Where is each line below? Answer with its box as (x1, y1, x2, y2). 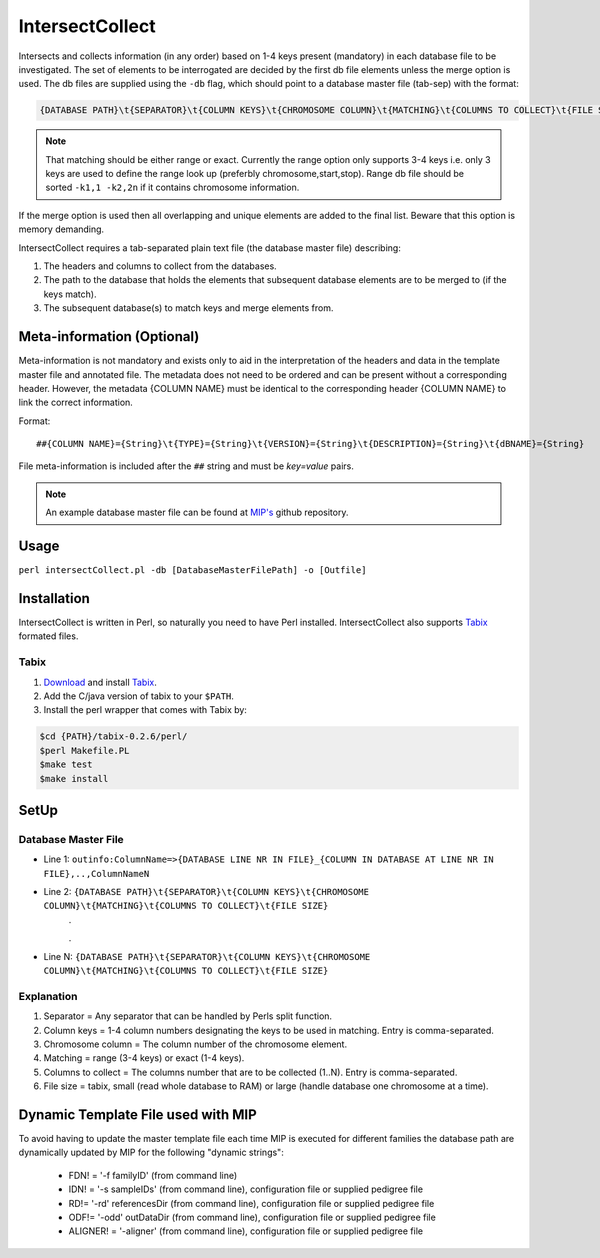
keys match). (43, 288, 97, 300)
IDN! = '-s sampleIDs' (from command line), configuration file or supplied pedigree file (68, 1183, 424, 1195)
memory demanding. (18, 223, 105, 235)
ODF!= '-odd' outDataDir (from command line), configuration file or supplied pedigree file (68, 1211, 437, 1223)
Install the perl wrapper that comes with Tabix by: (43, 704, 247, 716)
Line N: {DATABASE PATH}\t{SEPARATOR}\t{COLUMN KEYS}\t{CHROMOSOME (43, 950, 371, 962)
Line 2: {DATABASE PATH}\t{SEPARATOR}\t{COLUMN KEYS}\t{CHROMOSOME (43, 886, 370, 898)
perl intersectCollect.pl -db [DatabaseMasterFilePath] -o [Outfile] (18, 565, 367, 576)
